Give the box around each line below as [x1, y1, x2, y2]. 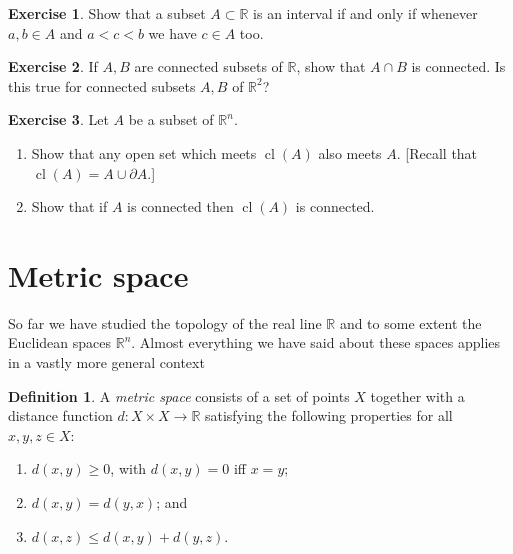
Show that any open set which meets [31, 142, 257, 163]
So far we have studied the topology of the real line [8, 312, 322, 333]
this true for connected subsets [8, 75, 196, 96]
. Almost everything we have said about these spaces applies [131, 332, 501, 353]
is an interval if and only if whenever [253, 3, 478, 23]
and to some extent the [339, 312, 482, 333]
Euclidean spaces [8, 332, 112, 353]
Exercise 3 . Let [8, 109, 109, 130]
